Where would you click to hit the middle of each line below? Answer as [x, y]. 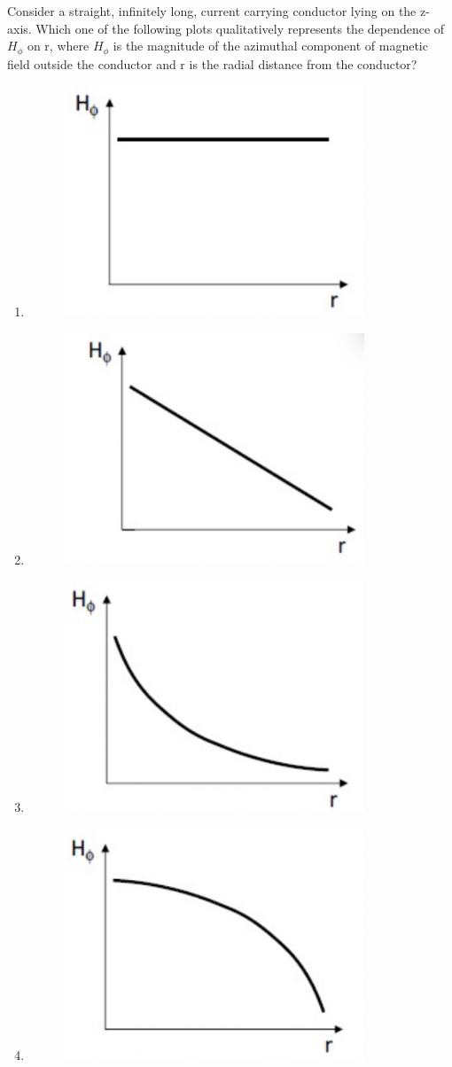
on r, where [58, 46]
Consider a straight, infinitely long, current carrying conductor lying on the [212, 11]
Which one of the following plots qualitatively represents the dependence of [240, 28]
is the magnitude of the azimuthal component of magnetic [270, 46]
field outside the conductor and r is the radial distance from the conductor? [212, 63]
